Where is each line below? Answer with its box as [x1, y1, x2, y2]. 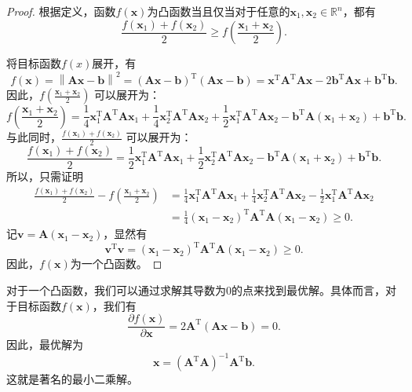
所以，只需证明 [6, 168, 83, 185]
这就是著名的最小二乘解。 [6, 371, 138, 387]
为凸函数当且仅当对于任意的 [147, 3, 290, 19]
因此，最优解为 [6, 336, 83, 353]
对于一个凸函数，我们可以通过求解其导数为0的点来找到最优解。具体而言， [6, 282, 385, 299]
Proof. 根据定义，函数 [6, 3, 116, 19]
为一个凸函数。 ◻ [70, 255, 162, 272]
